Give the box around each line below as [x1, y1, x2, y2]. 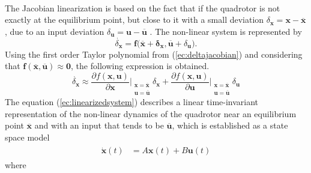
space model [5, 130, 50, 143]
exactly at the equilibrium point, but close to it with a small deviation [5, 13, 264, 26]
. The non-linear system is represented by [149, 25, 302, 37]
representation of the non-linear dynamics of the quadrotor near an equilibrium [5, 107, 297, 120]
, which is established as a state [172, 119, 288, 132]
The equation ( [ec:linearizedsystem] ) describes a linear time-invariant [5, 96, 259, 108]
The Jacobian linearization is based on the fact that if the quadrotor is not [5, 1, 280, 14]
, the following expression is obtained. [71, 59, 210, 72]
